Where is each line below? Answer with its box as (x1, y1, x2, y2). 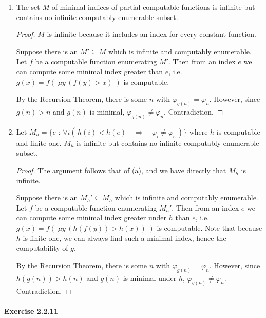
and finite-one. (16, 137, 62, 148)
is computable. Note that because (157, 222, 262, 233)
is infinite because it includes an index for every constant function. (47, 29, 256, 40)
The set (16, 2, 40, 12)
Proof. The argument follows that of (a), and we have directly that (16, 165, 226, 176)
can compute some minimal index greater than (16, 66, 163, 77)
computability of (16, 242, 68, 253)
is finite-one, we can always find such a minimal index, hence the (23, 232, 226, 243)
